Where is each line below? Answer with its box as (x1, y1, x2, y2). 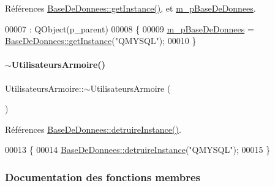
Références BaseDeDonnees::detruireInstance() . (5, 122, 181, 135)
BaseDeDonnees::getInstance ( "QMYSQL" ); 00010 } (5, 34, 197, 47)
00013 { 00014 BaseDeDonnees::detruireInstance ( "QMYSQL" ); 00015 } (5, 143, 271, 156)
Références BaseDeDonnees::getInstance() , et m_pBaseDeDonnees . (5, 2, 256, 14)
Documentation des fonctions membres (5, 169, 201, 184)
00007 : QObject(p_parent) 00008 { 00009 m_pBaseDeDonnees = (5, 22, 254, 35)
